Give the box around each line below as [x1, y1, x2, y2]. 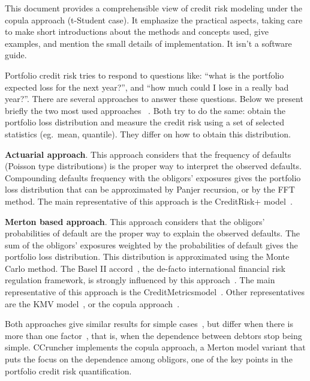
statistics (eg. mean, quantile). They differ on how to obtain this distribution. [5, 127, 291, 140]
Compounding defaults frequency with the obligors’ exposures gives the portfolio [5, 171, 301, 184]
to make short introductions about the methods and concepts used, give [5, 25, 269, 38]
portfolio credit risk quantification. [5, 364, 132, 377]
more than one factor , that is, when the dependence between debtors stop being [5, 329, 302, 341]
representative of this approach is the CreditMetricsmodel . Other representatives [5, 286, 305, 298]
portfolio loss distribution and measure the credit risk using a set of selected [5, 116, 284, 128]
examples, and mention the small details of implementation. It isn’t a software [5, 37, 292, 49]
